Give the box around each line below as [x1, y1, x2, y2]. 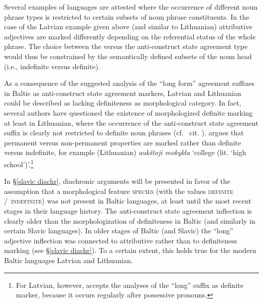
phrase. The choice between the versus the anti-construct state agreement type [4, 41, 248, 52]
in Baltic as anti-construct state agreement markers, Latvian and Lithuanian [4, 87, 241, 98]
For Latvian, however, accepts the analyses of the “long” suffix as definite [16, 279, 244, 290]
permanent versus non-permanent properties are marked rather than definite [4, 137, 241, 147]
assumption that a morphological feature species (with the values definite [4, 185, 234, 196]
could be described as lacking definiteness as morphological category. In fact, [4, 97, 241, 108]
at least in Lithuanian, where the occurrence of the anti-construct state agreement [4, 117, 258, 128]
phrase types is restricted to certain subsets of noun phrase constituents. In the [4, 11, 249, 22]
